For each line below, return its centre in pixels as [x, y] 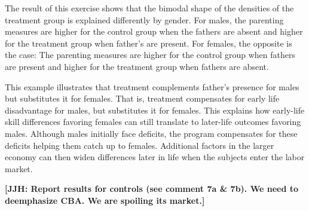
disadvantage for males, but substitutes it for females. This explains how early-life [155, 110]
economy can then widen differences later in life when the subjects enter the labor [155, 157]
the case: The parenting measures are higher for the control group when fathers [150, 55]
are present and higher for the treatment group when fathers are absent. [137, 66]
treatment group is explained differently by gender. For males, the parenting [144, 19]
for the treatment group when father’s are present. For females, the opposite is [149, 43]
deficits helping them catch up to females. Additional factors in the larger [140, 145]
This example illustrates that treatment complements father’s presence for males [152, 86]
